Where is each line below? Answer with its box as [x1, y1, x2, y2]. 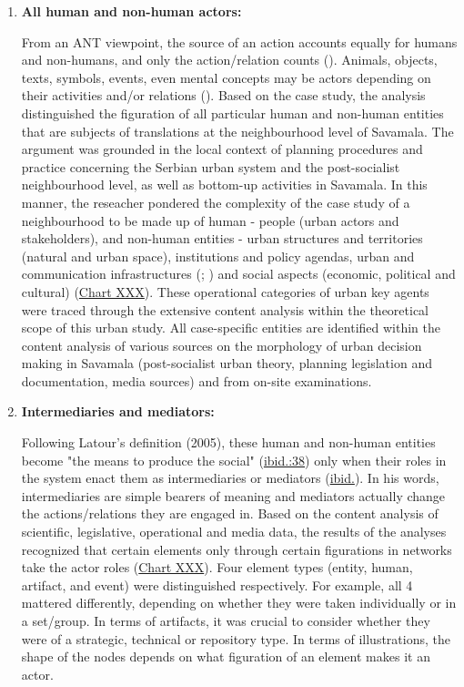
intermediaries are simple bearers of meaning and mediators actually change [21, 486, 446, 505]
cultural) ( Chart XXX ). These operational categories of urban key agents [21, 282, 429, 301]
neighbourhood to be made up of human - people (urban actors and [21, 210, 399, 230]
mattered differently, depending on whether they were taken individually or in [21, 593, 457, 612]
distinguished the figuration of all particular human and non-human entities [21, 103, 444, 122]
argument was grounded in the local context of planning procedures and [21, 139, 423, 159]
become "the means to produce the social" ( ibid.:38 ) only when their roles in [21, 450, 447, 469]
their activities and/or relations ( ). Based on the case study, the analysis [21, 86, 426, 105]
